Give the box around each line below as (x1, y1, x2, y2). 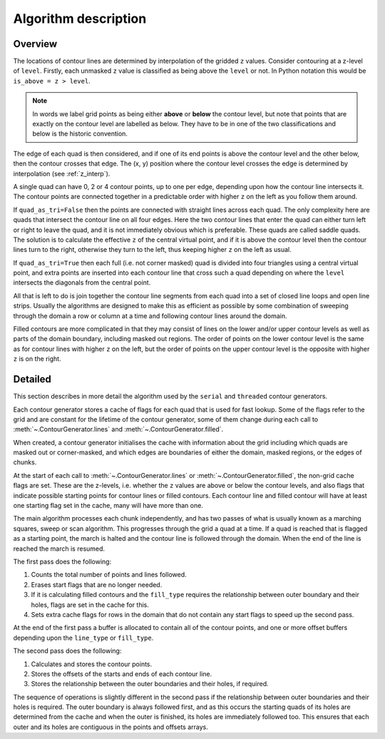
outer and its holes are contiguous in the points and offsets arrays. (13, 723, 208, 731)
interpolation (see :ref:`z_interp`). (13, 169, 111, 178)
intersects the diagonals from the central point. (13, 278, 151, 287)
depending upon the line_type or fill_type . (13, 633, 154, 642)
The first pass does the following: (13, 557, 112, 566)
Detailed (13, 373, 51, 385)
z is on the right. (13, 355, 61, 363)
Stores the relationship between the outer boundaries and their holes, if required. (31, 680, 269, 688)
